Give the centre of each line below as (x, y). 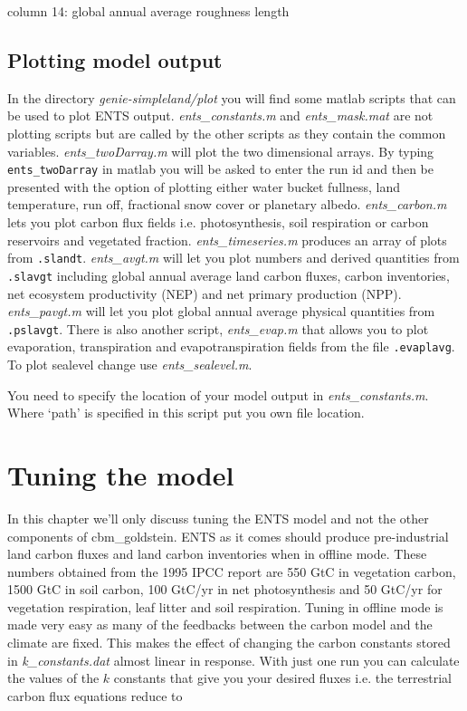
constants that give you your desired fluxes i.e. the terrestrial (282, 678)
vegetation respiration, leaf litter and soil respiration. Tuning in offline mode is (225, 606)
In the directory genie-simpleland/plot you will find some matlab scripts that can (232, 97)
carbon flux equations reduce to (95, 695)
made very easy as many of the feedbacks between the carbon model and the (220, 625)
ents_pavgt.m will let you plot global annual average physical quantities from (221, 311)
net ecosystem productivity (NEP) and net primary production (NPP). (205, 293)
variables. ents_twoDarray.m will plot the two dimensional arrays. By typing (221, 151)
